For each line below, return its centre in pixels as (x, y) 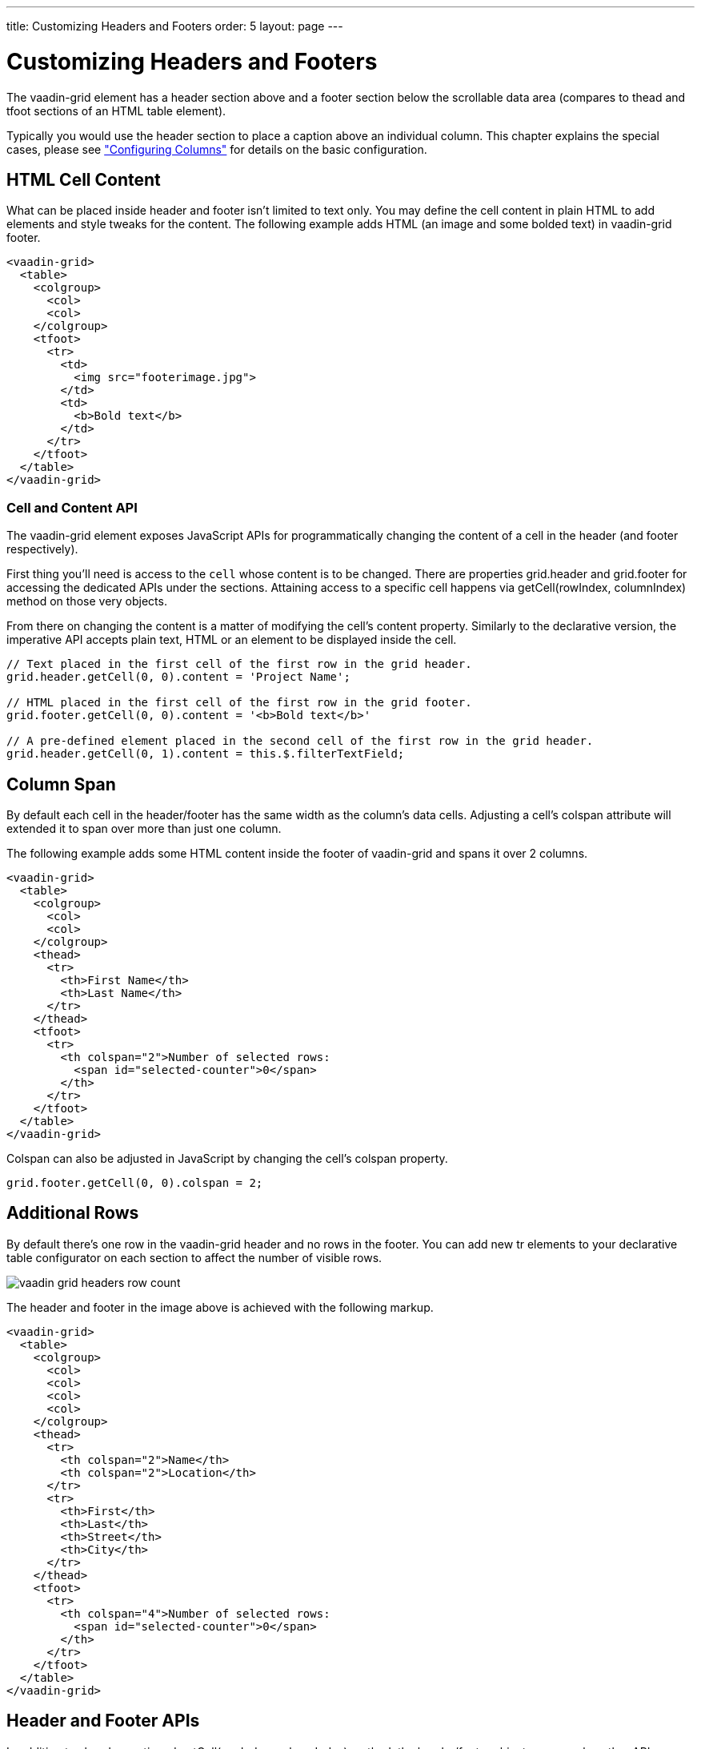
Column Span (61, 784)
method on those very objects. (87, 601)
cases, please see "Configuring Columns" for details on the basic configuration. (217, 149)
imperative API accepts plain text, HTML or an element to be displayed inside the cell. (232, 640)
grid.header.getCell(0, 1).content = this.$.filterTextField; (206, 754)
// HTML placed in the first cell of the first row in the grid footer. (239, 703)
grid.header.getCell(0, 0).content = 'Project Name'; (178, 677)
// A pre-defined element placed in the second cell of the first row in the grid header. (300, 741)
